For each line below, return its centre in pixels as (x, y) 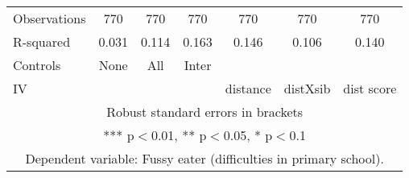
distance (248, 88)
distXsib (307, 88)
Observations (50, 18)
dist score (370, 88)
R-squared (42, 41)
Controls (37, 65)
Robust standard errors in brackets (205, 112)
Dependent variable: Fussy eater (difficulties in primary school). (204, 158)
